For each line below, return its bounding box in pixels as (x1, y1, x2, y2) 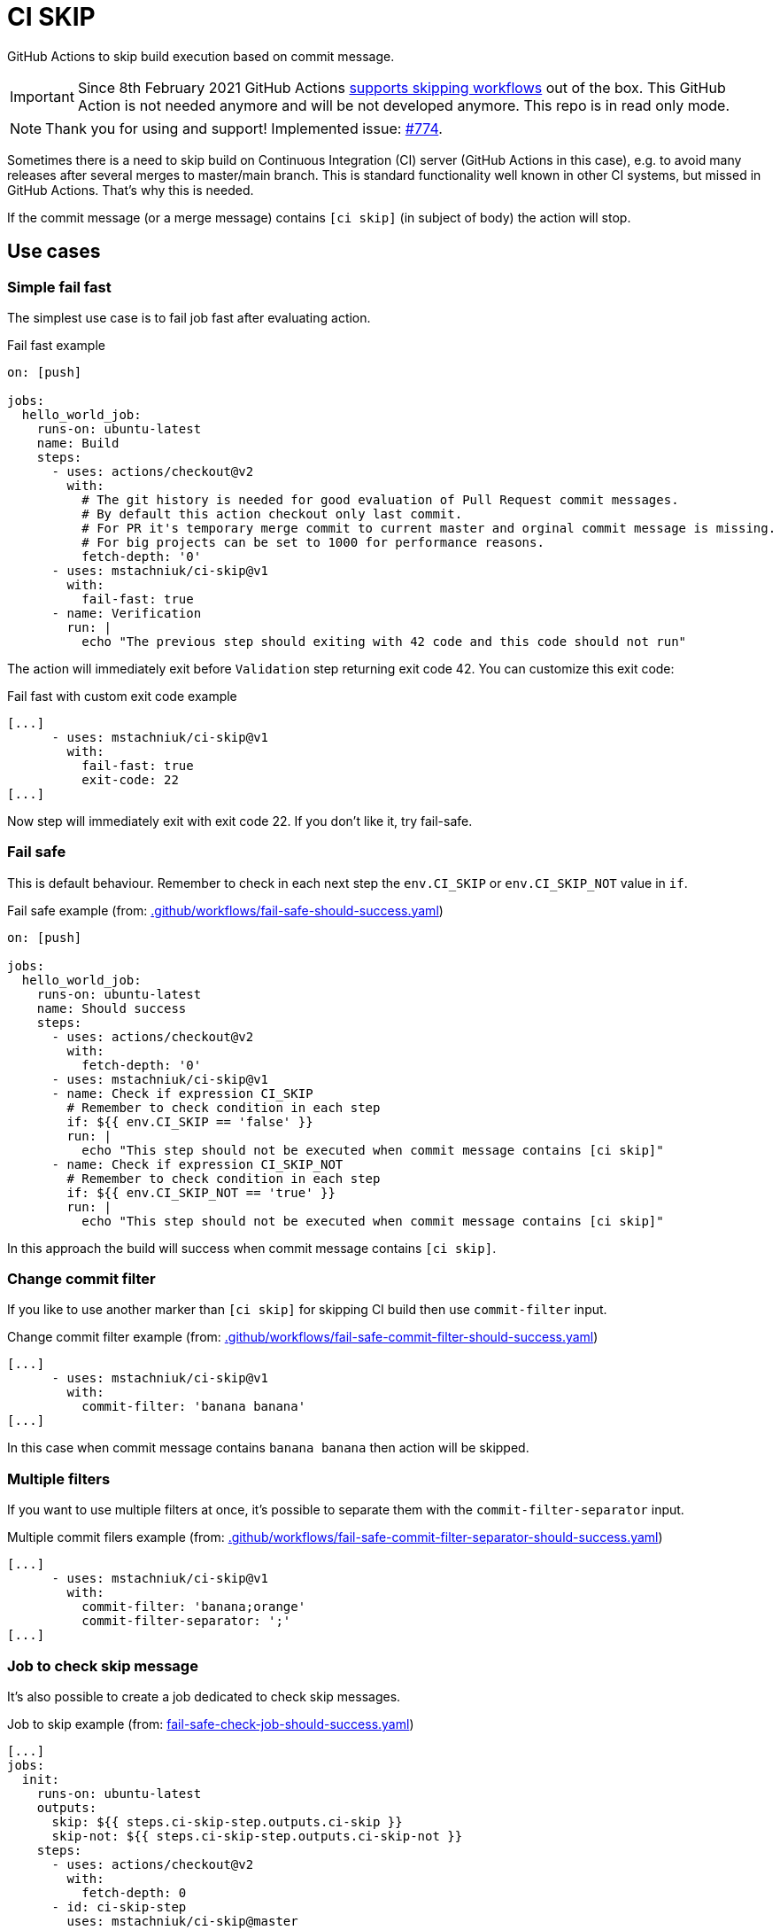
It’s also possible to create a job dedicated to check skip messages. (7, 1688, 401, 1704)
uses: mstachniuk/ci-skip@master (66, 1913, 298, 1928)
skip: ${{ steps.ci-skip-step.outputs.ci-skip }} (51, 1814, 403, 1829)
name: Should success (36, 1000, 187, 1016)
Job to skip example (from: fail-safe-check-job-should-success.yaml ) (7, 1716, 414, 1732)
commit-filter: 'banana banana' (81, 1399, 306, 1414)
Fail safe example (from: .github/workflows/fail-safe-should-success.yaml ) (7, 902, 444, 918)
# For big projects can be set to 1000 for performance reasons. (81, 534, 544, 549)
